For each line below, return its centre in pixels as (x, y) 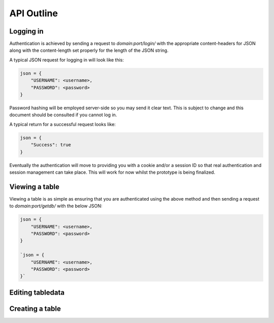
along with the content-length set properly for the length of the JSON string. (89, 50)
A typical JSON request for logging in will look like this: (67, 60)
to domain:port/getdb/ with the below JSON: (56, 206)
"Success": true (51, 145)
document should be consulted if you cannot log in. (63, 115)
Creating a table (35, 309)
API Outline (34, 13)
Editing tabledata (37, 292)
